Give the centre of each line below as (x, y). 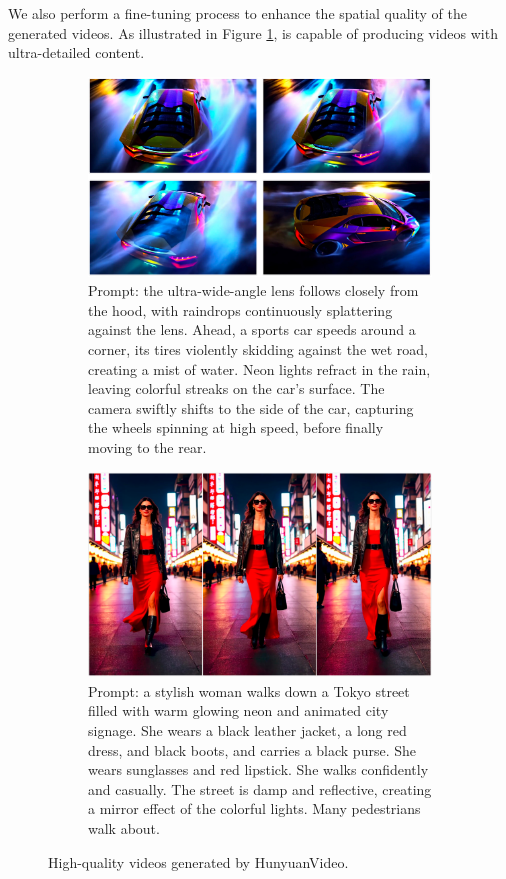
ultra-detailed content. (76, 52)
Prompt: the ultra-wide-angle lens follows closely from (253, 290)
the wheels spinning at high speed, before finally (236, 427)
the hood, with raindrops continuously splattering (240, 309)
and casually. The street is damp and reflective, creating (260, 788)
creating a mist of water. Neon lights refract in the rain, (259, 368)
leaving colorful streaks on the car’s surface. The (236, 388)
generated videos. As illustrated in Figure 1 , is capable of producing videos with (253, 32)
